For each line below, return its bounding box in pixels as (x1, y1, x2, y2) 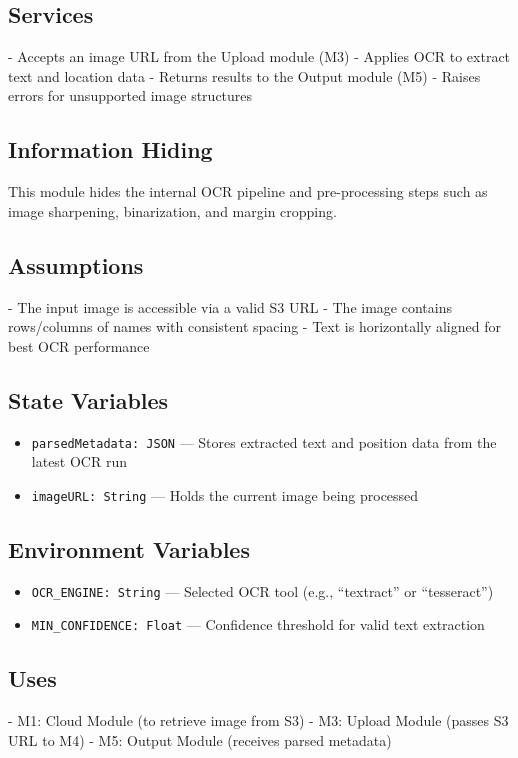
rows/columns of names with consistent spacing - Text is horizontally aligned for (8, 316, 501, 337)
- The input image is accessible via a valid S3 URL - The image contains (8, 296, 452, 317)
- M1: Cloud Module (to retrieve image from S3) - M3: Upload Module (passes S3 (8, 710, 509, 731)
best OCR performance (8, 335, 150, 356)
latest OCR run (31, 451, 127, 472)
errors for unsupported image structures (8, 85, 253, 106)
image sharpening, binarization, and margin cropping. (8, 200, 337, 221)
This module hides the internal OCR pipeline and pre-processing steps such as (8, 181, 488, 202)
